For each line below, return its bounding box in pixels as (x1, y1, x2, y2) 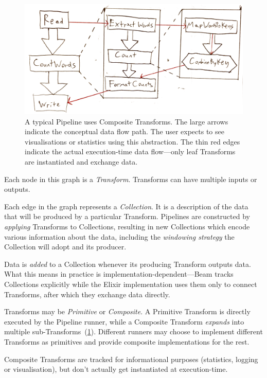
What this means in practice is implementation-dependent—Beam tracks (4, 268, 234, 279)
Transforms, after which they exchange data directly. (4, 289, 170, 299)
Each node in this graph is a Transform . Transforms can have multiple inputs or (4, 173, 257, 184)
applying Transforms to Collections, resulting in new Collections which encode (4, 221, 250, 231)
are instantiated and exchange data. (25, 156, 138, 167)
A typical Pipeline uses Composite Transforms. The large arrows (25, 116, 228, 127)
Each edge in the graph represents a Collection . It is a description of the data (4, 201, 248, 211)
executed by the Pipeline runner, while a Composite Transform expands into (4, 316, 244, 327)
